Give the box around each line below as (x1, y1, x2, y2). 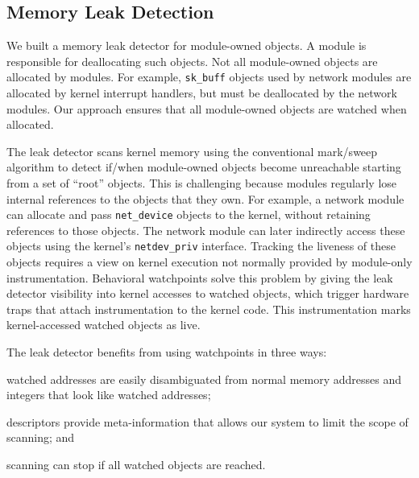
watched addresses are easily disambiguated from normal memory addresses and (6, 370, 402, 387)
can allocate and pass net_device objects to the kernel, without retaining (6, 206, 371, 223)
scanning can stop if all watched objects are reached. (6, 456, 266, 473)
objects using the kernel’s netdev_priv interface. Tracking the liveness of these (6, 237, 396, 254)
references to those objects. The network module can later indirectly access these (6, 221, 405, 238)
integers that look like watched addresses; (6, 386, 211, 403)
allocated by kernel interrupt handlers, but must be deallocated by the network (6, 84, 397, 101)
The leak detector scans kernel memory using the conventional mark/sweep (6, 142, 378, 159)
